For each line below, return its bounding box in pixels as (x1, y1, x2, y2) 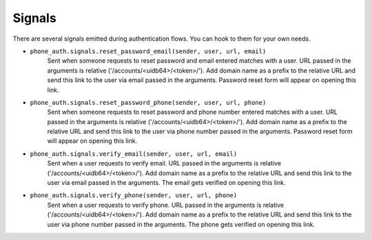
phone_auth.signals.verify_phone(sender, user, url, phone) (30, 192, 238, 199)
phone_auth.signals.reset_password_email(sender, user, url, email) (30, 47, 267, 55)
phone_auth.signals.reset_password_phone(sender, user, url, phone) (30, 99, 267, 106)
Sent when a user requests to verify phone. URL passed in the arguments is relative (47, 201, 285, 209)
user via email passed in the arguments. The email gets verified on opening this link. (47, 179, 286, 187)
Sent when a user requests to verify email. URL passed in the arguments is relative (47, 159, 282, 168)
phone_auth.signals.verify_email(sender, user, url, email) (30, 150, 238, 158)
